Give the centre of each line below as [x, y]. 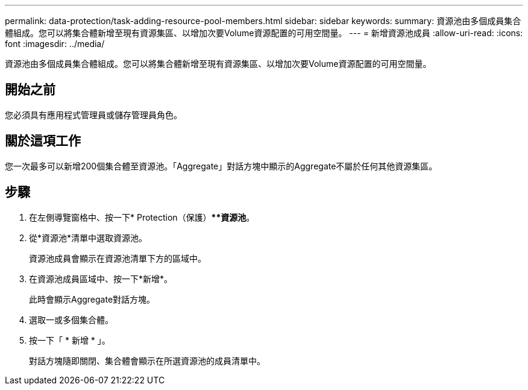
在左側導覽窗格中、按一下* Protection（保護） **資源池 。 [142, 217]
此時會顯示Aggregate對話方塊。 [92, 299]
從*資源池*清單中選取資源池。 [88, 237]
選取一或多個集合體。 [71, 319]
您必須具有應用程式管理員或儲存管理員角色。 [93, 115]
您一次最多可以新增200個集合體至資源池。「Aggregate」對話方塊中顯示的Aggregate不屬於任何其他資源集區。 [221, 166]
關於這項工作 [43, 141]
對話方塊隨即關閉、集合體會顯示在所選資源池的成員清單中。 [147, 360]
